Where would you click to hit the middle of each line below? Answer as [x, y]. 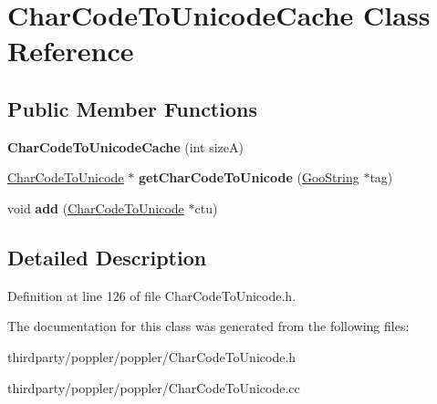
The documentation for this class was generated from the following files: [208, 326]
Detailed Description [107, 257]
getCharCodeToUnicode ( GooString [249, 177]
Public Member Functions [132, 108]
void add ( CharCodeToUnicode [96, 207]
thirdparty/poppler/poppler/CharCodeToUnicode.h [152, 356]
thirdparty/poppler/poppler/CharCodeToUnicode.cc [154, 387]
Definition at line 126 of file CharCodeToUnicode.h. [152, 295]
